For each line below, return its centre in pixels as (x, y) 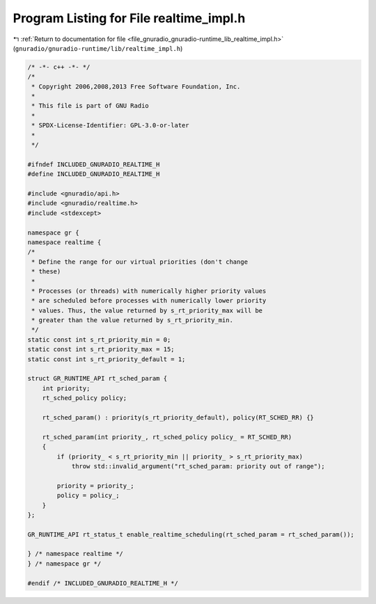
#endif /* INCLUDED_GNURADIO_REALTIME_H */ (103, 583)
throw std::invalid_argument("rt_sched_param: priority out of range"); (198, 466)
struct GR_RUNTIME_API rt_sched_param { (97, 379)
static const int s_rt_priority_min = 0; (99, 340)
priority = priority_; (96, 486)
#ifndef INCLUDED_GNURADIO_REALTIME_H (94, 164)
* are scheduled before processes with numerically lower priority (149, 301)
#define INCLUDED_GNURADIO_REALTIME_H (94, 174)
